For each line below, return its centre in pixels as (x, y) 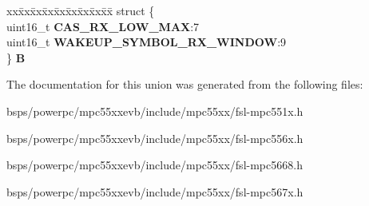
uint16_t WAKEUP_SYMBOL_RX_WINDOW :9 (147, 42)
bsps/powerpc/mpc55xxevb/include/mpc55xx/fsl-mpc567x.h (155, 191)
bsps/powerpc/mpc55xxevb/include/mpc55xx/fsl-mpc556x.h (155, 138)
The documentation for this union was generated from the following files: (185, 84)
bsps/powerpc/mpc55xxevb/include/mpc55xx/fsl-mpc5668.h (155, 165)
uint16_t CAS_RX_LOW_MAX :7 (103, 26)
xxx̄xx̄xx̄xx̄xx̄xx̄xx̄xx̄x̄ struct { (81, 10)
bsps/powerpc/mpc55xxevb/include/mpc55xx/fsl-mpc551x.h (155, 111)
